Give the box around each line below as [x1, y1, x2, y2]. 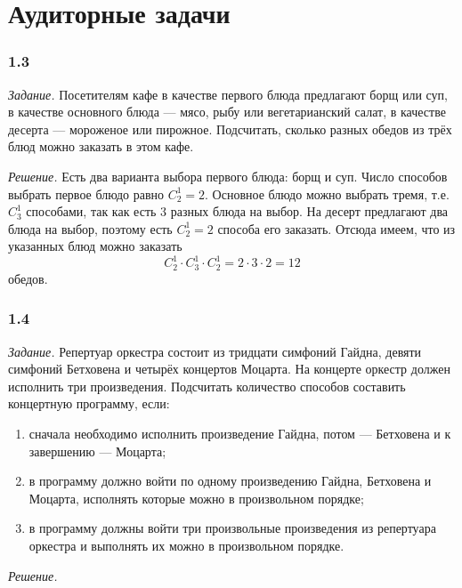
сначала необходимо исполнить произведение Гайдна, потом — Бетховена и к [28, 424, 451, 443]
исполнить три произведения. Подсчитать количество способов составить [8, 376, 406, 395]
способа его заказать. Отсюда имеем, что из [217, 219, 456, 238]
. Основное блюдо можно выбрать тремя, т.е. [205, 184, 450, 203]
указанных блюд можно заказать [8, 237, 182, 255]
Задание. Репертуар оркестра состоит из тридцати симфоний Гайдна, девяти [8, 342, 422, 360]
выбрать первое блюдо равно [8, 184, 165, 203]
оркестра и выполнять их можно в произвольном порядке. [28, 536, 344, 555]
